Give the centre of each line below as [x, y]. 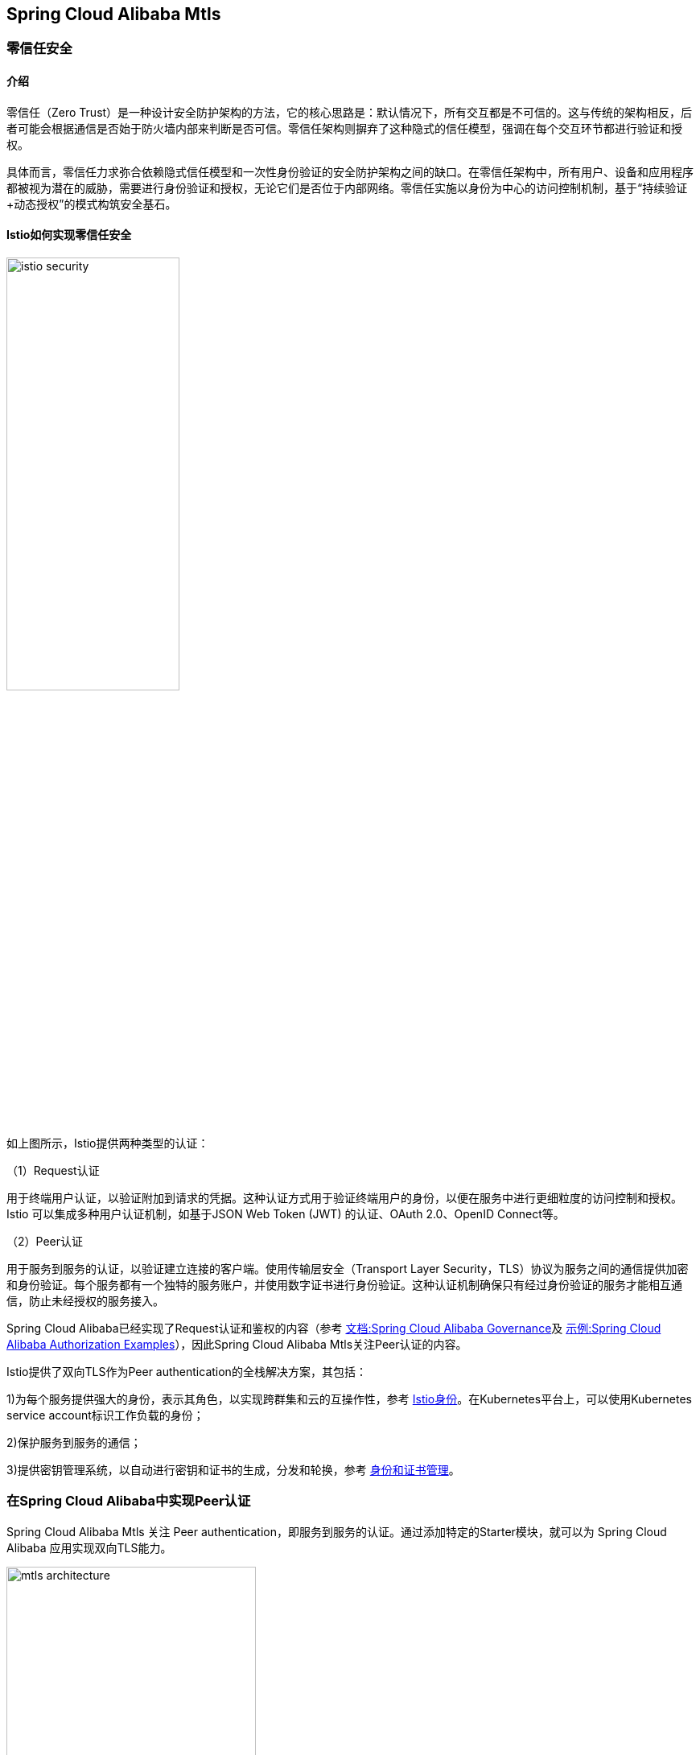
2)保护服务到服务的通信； [74, 1442]
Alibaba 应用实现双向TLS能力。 [89, 1547]
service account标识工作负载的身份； [105, 1415]
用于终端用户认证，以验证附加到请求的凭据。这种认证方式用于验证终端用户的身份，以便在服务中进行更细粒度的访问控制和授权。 [344, 1197]
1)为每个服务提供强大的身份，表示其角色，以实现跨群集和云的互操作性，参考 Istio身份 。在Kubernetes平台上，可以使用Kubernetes [349, 1399]
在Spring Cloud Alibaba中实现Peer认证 [129, 1501]
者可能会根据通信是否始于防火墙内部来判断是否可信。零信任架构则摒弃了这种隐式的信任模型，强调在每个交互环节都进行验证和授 [344, 128]
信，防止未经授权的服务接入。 [85, 1300]
